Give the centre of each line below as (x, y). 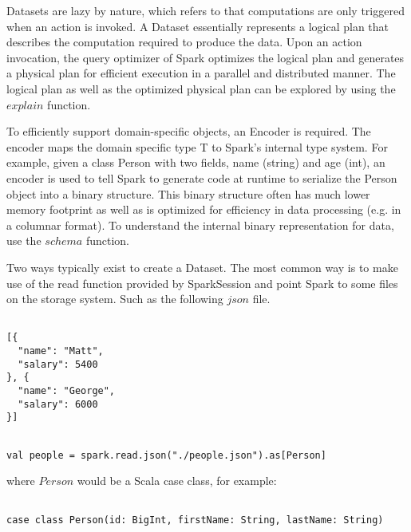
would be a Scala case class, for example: (177, 481)
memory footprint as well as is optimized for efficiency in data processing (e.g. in (204, 209)
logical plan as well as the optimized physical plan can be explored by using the (201, 88)
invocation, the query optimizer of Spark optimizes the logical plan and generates (205, 57)
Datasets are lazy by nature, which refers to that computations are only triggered (205, 10)
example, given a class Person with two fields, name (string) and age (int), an (196, 162)
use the (24, 240)
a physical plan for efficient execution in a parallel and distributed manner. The (201, 73)
